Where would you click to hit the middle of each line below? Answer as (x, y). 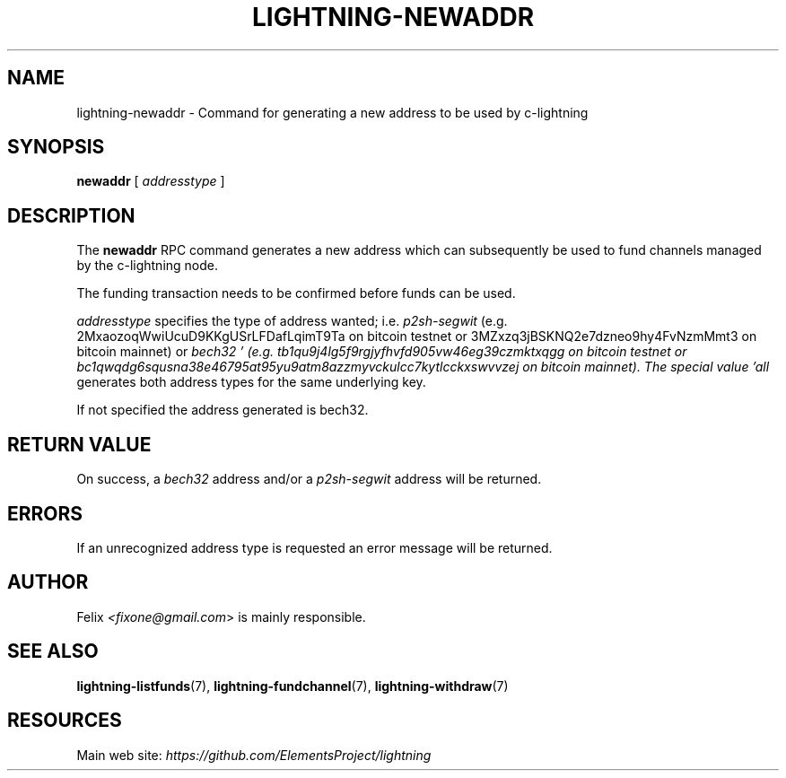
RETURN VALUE (79, 444)
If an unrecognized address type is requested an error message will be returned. (314, 547)
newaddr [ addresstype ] (151, 181)
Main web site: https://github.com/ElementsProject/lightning (254, 755)
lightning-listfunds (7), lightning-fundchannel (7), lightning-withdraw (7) (293, 686)
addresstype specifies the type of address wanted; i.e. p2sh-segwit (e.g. (292, 321)
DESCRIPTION (71, 215)
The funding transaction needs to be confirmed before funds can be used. (296, 293)
